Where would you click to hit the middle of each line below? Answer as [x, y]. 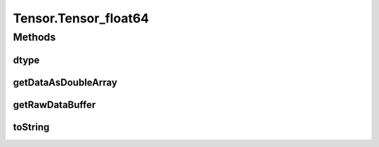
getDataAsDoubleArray [65, 82]
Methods [34, 37]
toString [31, 127]
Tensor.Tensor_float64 [81, 18]
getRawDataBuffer [54, 105]
